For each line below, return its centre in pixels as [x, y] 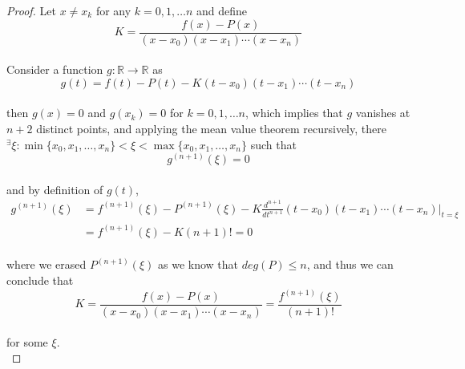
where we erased [46, 264]
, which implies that [294, 113]
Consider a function [55, 69]
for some [27, 341]
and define [221, 10]
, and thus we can [350, 264]
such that [273, 144]
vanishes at [383, 113]
